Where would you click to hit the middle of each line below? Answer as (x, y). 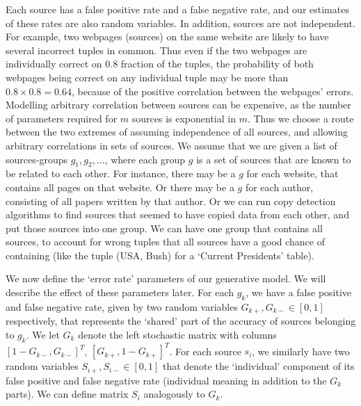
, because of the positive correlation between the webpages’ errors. (212, 91)
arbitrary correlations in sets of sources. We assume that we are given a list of (171, 145)
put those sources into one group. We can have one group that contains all (164, 228)
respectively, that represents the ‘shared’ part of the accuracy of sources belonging (181, 321)
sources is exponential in (184, 118)
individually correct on (54, 64)
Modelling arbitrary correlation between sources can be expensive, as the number (178, 105)
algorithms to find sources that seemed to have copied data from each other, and (177, 214)
